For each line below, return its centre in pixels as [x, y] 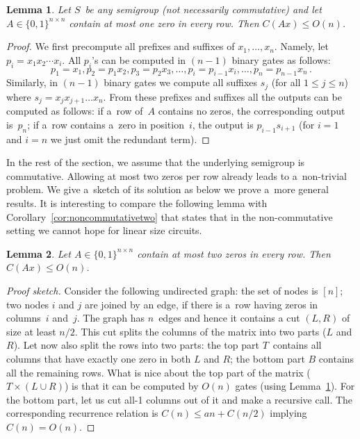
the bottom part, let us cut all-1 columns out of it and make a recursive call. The [180, 399]
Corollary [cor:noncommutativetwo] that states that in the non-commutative [170, 216]
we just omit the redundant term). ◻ [130, 139]
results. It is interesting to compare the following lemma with [137, 203]
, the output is [223, 124]
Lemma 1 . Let [39, 9]
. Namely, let [301, 46]
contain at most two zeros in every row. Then [234, 253]
